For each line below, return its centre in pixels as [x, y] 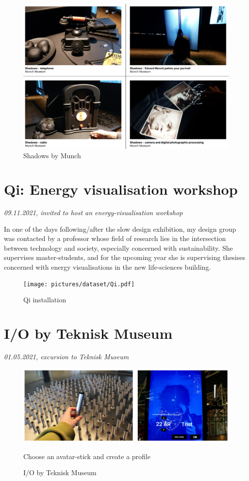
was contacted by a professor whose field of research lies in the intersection [115, 238]
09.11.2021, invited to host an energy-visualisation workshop [93, 213]
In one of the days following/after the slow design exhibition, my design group [120, 229]
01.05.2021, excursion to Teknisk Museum [66, 356]
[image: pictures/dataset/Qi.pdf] [79, 284]
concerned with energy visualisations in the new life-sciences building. [108, 267]
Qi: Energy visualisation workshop [121, 189]
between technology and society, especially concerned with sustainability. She [118, 248]
